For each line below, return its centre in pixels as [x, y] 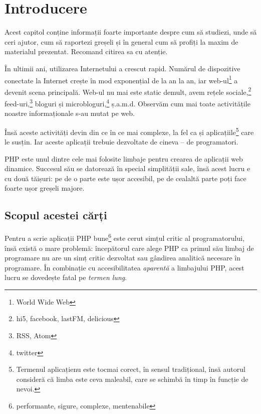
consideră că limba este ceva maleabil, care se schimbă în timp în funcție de [132, 379]
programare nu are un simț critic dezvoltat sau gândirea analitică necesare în [123, 258]
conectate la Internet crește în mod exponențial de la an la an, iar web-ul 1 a [121, 79]
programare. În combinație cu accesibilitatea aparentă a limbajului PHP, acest [124, 267]
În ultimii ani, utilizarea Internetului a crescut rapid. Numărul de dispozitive [122, 68]
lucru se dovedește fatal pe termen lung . [66, 277]
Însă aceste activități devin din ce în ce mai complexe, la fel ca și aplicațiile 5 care [129, 131]
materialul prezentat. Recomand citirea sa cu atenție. [86, 51]
